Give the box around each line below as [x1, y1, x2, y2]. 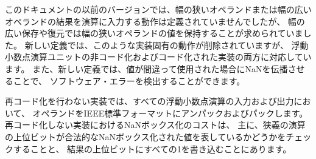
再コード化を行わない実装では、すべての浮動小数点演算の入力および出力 [5, 95, 294, 107]
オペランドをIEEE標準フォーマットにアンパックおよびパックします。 [32, 106, 308, 119]
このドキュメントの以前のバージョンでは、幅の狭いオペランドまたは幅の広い [5, 3, 312, 15]
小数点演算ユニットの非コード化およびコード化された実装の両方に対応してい [5, 50, 312, 63]
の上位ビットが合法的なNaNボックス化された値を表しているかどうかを [5, 130, 286, 143]
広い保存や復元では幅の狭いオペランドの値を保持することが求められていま [5, 27, 303, 39]
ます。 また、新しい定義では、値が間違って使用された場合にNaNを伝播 [5, 62, 288, 75]
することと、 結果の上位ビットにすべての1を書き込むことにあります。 [13, 142, 292, 155]
